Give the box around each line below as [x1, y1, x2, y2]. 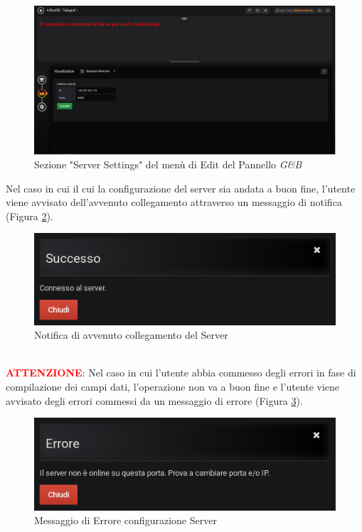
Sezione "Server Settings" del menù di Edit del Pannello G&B [34, 157, 302, 172]
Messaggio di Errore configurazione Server [34, 513, 217, 528]
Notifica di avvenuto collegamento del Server [34, 327, 228, 342]
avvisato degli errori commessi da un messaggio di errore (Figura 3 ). [6, 393, 303, 408]
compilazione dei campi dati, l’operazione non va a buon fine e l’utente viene [6, 379, 340, 393]
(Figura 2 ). [6, 208, 53, 223]
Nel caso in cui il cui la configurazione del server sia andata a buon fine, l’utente [6, 180, 356, 195]
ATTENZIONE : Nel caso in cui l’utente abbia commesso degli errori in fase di [6, 365, 356, 380]
